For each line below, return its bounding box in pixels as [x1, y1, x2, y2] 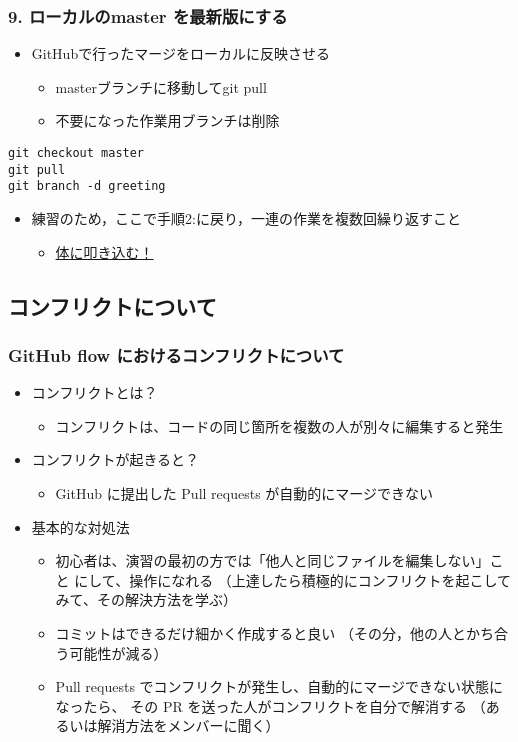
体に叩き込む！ [55, 241, 154, 262]
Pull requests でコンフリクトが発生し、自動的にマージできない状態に [55, 676, 503, 697]
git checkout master [8, 146, 145, 160]
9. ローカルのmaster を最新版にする [8, 3, 288, 28]
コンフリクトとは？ [31, 382, 158, 403]
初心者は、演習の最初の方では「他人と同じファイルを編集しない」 [55, 550, 490, 571]
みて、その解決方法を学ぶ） [55, 589, 237, 610]
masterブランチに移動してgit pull [55, 76, 267, 97]
